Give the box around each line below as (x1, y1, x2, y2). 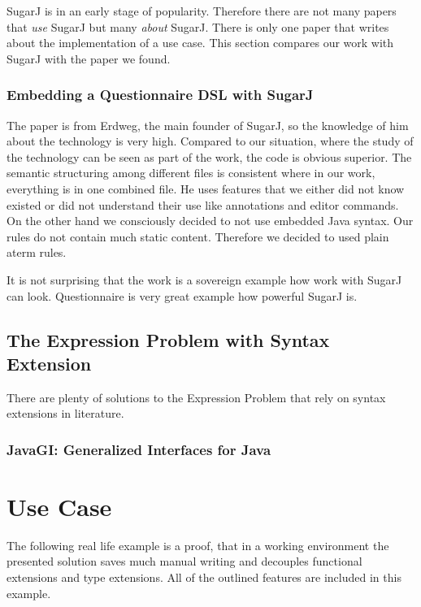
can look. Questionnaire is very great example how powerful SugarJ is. (7, 287, 358, 304)
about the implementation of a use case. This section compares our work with (7, 34, 394, 51)
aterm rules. (7, 244, 67, 261)
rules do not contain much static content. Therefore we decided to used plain (7, 228, 389, 245)
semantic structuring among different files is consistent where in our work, (7, 164, 375, 181)
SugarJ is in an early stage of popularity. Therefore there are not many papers (7, 2, 397, 19)
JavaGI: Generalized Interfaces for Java (7, 439, 271, 459)
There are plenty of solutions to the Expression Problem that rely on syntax (7, 388, 386, 405)
